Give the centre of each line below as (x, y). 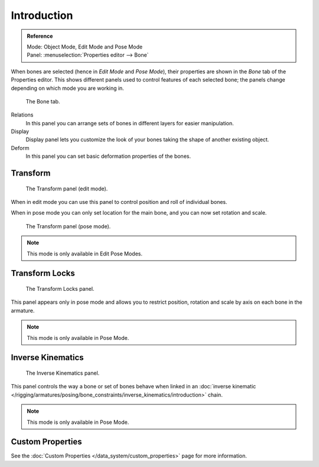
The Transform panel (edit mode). (67, 189)
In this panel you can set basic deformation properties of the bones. (108, 156)
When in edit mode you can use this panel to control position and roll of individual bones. (119, 202)
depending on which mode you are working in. (67, 88)
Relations (22, 115)
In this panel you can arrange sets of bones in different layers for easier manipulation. (130, 123)
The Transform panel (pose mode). (68, 226)
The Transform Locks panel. (60, 289)
